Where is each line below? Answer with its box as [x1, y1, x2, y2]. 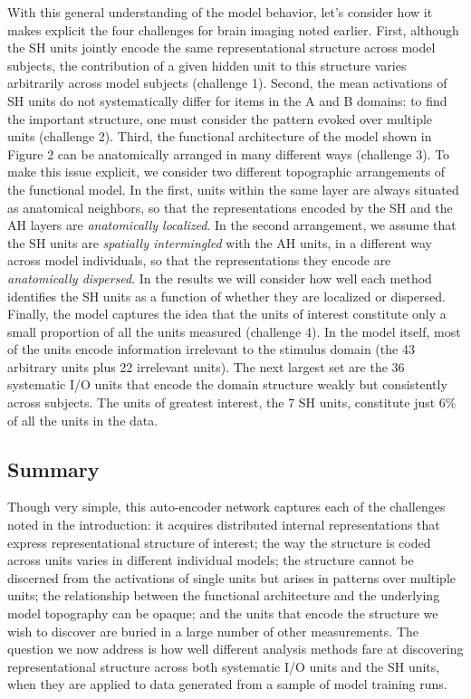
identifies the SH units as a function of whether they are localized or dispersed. [7, 286, 446, 305]
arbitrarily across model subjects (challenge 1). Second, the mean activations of [7, 73, 447, 92]
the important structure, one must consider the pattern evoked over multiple [7, 109, 433, 128]
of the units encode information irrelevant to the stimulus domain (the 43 [7, 340, 415, 359]
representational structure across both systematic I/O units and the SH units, [7, 656, 440, 675]
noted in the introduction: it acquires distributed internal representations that [7, 515, 440, 534]
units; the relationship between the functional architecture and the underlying [7, 586, 440, 605]
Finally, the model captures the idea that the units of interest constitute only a [7, 304, 447, 323]
